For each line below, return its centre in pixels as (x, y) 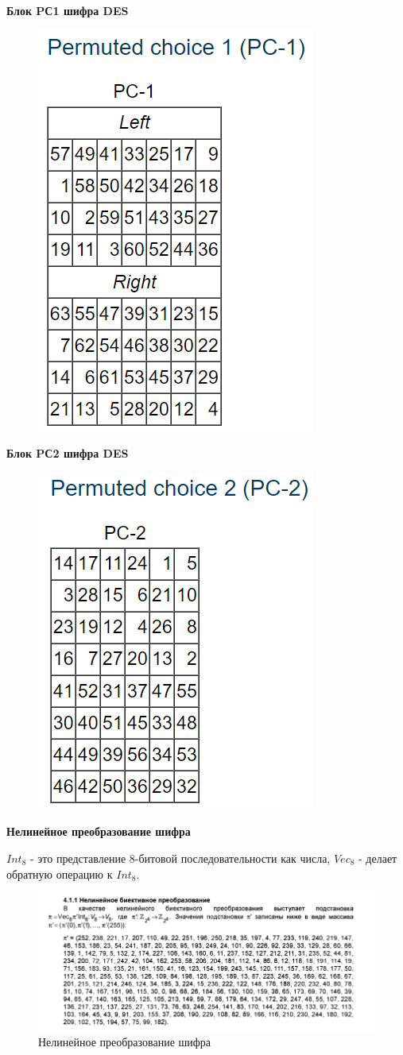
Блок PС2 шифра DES (68, 453)
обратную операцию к (60, 873)
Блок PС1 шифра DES (68, 10)
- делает (378, 858)
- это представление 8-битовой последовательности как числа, (180, 858)
